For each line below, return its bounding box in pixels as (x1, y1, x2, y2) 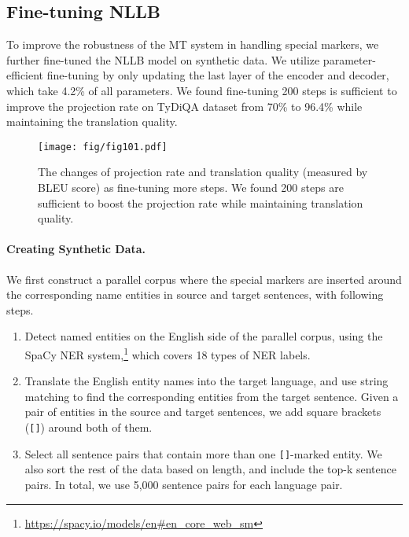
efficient (6, 67, 44, 83)
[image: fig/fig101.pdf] (38, 141, 168, 153)
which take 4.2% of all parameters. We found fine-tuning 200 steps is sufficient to (6, 82, 397, 98)
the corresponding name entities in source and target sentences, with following (6, 286, 384, 303)
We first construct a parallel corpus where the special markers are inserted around (6, 270, 402, 287)
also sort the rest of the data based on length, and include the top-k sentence (24, 461, 396, 477)
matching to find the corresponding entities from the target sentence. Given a (24, 388, 399, 404)
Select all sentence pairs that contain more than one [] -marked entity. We (24, 445, 382, 462)
